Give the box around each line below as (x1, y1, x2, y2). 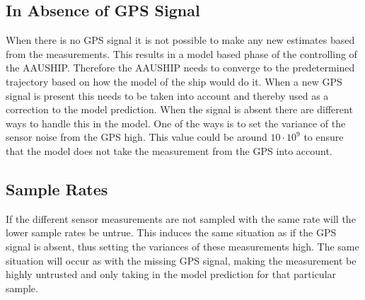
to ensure (303, 129, 344, 144)
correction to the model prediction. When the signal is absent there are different (6, 102, 353, 117)
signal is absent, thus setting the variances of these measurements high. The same (6, 238, 359, 253)
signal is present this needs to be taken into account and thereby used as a (6, 88, 329, 103)
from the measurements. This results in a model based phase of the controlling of (6, 46, 357, 61)
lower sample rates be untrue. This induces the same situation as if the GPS (6, 225, 337, 240)
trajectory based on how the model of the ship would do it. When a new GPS (6, 74, 342, 88)
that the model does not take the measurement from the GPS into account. (6, 143, 332, 158)
